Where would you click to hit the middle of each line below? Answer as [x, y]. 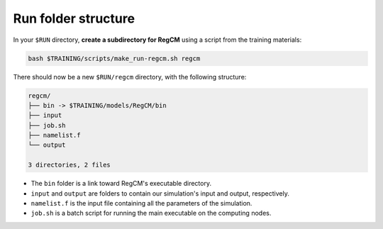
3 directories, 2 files [70, 165]
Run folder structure [74, 18]
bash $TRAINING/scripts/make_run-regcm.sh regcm [114, 58]
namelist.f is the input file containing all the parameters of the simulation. [141, 203]
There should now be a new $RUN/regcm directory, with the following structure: [130, 77]
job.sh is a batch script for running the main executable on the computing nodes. [151, 213]
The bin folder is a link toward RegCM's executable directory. [121, 184]
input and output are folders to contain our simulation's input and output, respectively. [160, 193]
